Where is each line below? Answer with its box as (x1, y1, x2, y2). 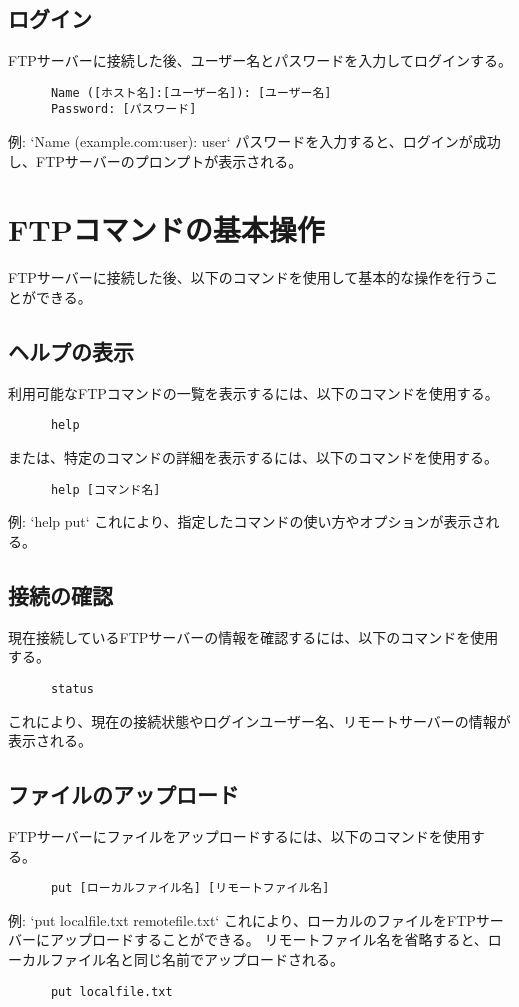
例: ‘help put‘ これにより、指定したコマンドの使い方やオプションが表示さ (8, 511, 486, 532)
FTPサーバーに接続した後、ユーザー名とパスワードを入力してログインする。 (8, 50, 512, 71)
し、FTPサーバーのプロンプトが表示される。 (8, 150, 303, 171)
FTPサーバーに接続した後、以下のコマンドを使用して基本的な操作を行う (8, 267, 485, 288)
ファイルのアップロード (8, 779, 239, 810)
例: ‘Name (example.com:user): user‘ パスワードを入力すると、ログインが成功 (8, 131, 501, 152)
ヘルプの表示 (8, 336, 134, 366)
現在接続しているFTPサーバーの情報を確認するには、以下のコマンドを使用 (8, 626, 499, 647)
